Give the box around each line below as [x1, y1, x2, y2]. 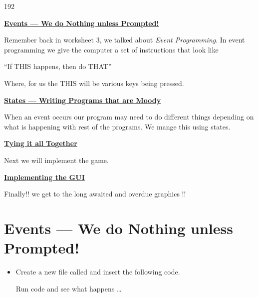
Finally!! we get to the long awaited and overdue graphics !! [4, 188, 186, 199]
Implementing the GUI [4, 171, 85, 182]
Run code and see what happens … [15, 283, 122, 293]
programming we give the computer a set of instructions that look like [4, 44, 219, 54]
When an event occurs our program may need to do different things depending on [4, 111, 254, 122]
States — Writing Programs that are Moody [4, 94, 161, 105]
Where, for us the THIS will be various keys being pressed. [4, 77, 184, 88]
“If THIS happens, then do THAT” [4, 61, 112, 71]
